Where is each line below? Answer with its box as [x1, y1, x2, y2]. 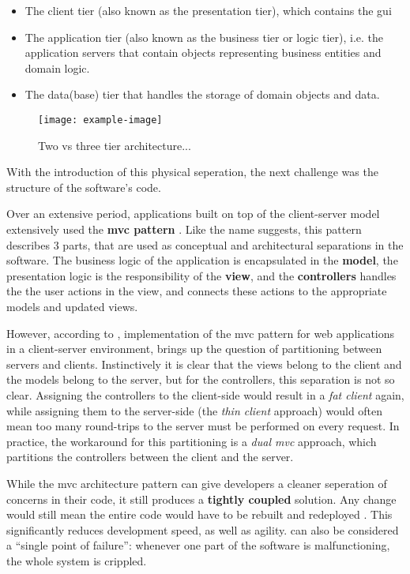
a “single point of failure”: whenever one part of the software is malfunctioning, [6, 537, 390, 553]
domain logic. [24, 59, 90, 76]
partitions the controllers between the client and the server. [6, 448, 294, 465]
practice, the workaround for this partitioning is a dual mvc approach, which [6, 433, 377, 449]
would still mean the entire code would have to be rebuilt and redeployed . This [6, 506, 393, 523]
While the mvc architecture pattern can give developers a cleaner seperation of [6, 475, 387, 491]
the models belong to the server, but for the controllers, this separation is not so [6, 371, 395, 388]
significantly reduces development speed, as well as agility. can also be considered [6, 521, 399, 538]
